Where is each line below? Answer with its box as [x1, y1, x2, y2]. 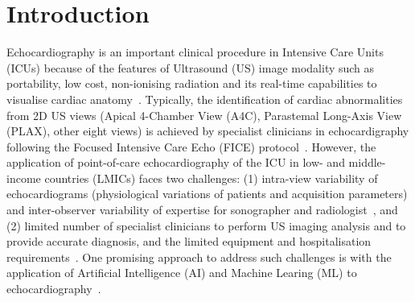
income [6, 169, 41, 186]
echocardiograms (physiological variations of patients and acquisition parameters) [6, 185, 408, 202]
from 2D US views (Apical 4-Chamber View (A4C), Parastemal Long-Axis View [6, 106, 402, 123]
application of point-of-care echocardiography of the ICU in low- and [6, 154, 345, 171]
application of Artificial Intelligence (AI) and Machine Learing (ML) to [6, 264, 357, 281]
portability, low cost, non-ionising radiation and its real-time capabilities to [6, 75, 377, 92]
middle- [348, 154, 386, 171]
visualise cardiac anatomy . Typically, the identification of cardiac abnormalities [6, 90, 403, 107]
